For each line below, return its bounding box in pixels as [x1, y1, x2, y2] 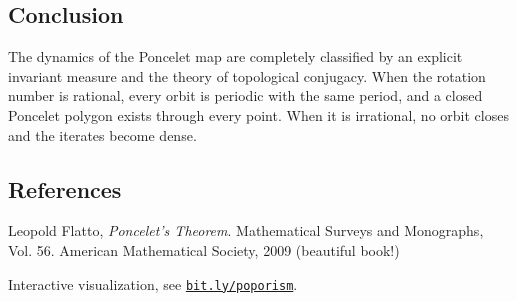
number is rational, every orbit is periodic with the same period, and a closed [8, 85, 483, 106]
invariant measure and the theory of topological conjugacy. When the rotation [8, 65, 486, 86]
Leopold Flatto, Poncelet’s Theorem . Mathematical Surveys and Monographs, [8, 220, 484, 241]
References [8, 173, 122, 204]
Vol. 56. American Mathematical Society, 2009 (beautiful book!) [8, 239, 400, 260]
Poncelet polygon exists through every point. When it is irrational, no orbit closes [8, 104, 509, 125]
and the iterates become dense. [8, 124, 197, 145]
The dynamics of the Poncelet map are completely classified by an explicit [8, 46, 463, 67]
